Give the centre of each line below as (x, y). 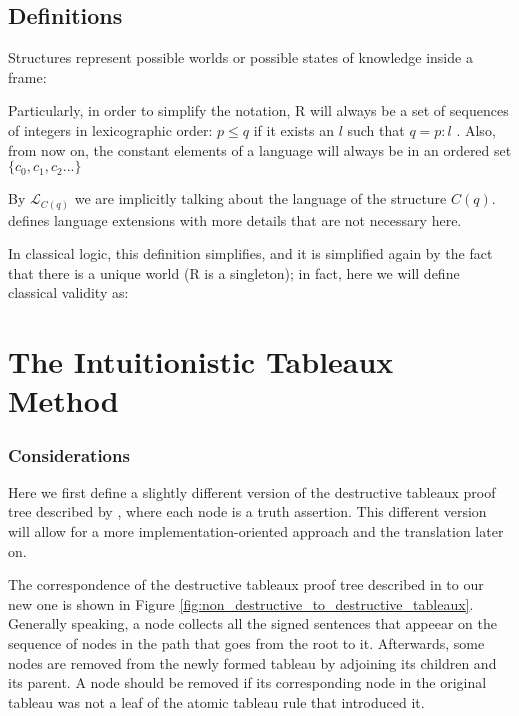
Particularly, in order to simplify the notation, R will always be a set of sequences (258, 110)
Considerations (69, 454)
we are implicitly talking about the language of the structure (260, 198)
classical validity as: (68, 292)
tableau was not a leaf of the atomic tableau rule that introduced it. (216, 701)
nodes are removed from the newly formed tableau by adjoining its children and (252, 662)
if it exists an (293, 129)
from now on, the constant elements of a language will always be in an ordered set (260, 149)
